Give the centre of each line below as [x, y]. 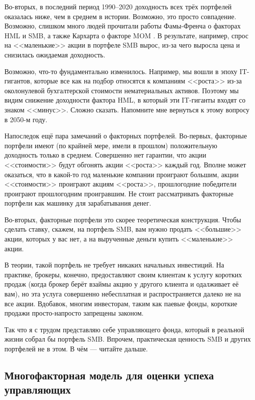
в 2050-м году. [26, 119]
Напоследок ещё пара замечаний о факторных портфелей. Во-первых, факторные [126, 136]
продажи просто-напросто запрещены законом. [74, 313]
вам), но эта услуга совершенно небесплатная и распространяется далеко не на [123, 294]
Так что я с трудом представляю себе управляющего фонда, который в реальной [125, 329]
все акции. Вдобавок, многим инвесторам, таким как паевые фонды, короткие [121, 303]
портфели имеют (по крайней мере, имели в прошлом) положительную [111, 145]
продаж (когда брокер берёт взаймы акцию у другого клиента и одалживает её [122, 284]
